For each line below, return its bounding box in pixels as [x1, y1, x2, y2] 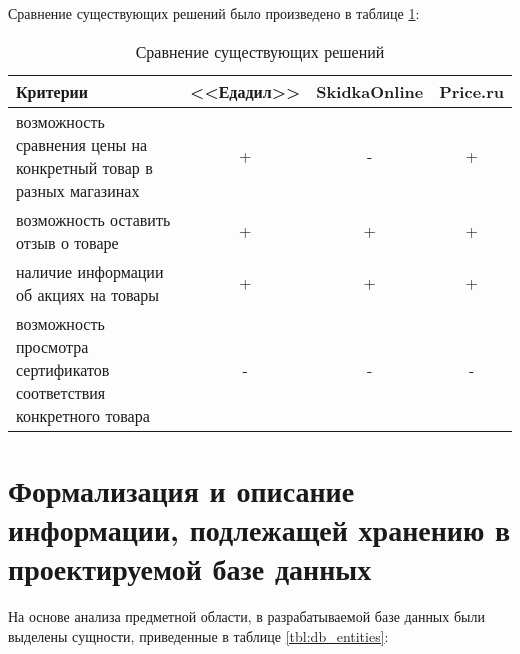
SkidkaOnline [316, 79, 424, 103]
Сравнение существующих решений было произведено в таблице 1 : [8, 3, 420, 23]
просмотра [16, 334, 89, 358]
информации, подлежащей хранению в [8, 508, 511, 549]
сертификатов [16, 357, 110, 381]
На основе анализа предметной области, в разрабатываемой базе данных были [8, 606, 485, 627]
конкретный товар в [16, 155, 153, 179]
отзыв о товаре [16, 230, 119, 254]
